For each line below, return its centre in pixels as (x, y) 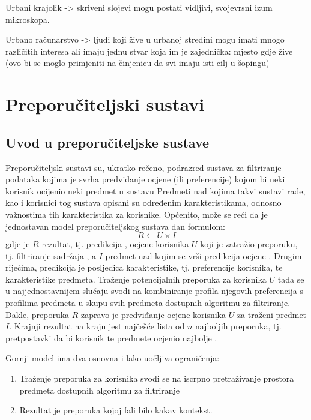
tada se (291, 279)
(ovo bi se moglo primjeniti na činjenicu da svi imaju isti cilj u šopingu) (137, 63)
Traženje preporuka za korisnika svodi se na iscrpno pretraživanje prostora (157, 378)
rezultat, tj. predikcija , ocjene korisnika (115, 244)
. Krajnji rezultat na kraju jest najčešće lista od (97, 326)
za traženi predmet (272, 314)
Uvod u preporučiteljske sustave (107, 142)
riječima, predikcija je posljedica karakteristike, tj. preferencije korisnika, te (144, 267)
